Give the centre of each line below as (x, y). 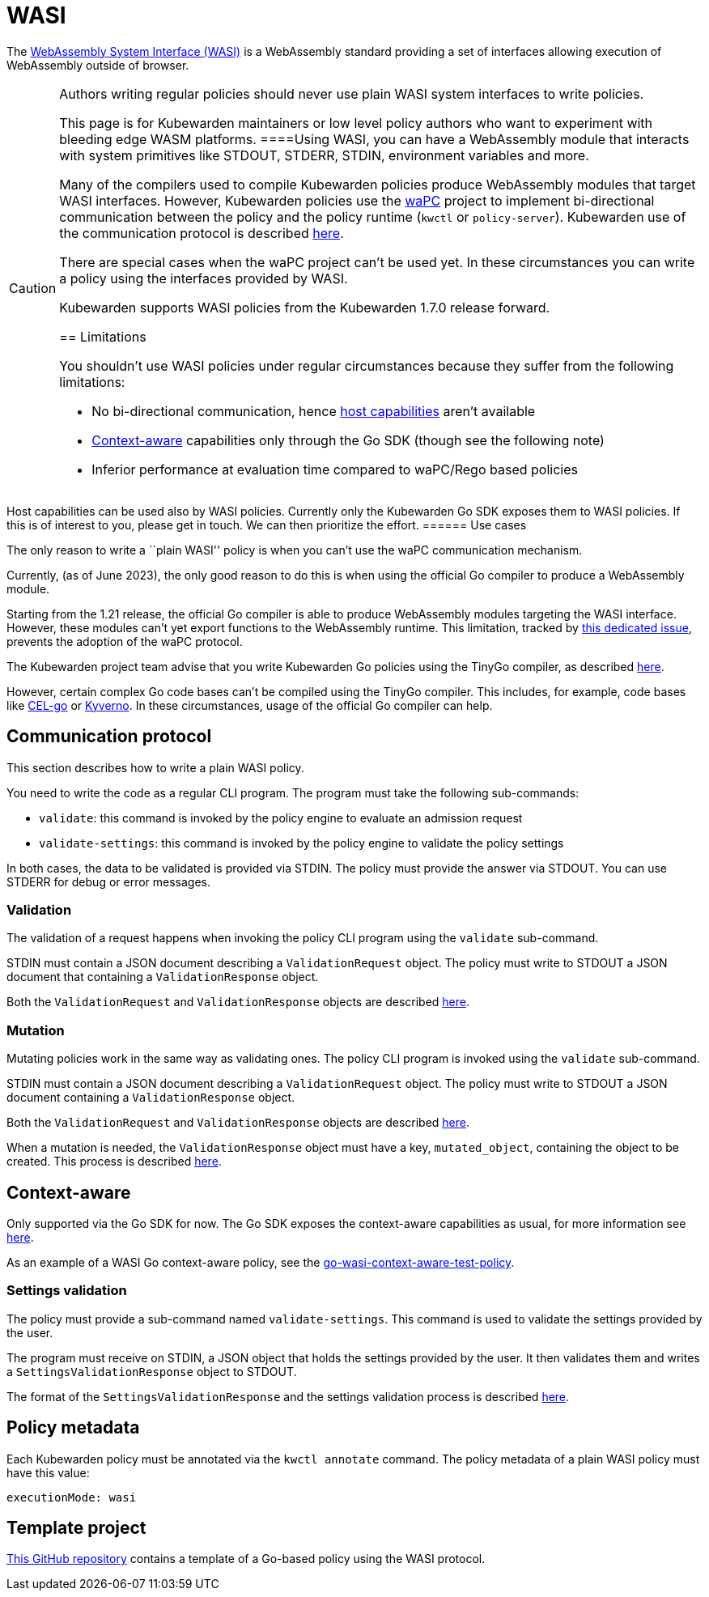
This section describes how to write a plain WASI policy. (155, 767)
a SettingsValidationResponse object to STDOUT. (152, 1371)
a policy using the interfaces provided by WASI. (204, 278)
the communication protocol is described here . (202, 233)
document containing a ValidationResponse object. (151, 1098)
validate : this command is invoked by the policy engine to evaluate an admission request (281, 818)
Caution (33, 288)
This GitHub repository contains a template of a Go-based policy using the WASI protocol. (246, 1559)
